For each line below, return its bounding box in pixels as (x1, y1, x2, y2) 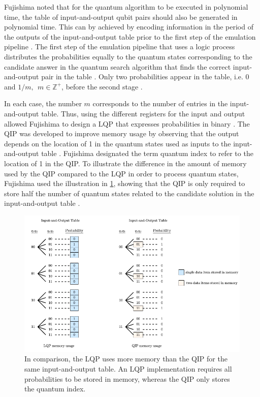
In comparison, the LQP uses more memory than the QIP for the (24, 353, 227, 364)
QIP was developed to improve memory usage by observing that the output (4, 128, 239, 139)
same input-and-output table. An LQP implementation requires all (24, 363, 232, 374)
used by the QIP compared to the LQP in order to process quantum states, (4, 168, 239, 178)
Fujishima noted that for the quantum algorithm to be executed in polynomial (4, 2, 248, 12)
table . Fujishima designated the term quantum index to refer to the (41, 148, 253, 159)
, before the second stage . (61, 81, 143, 91)
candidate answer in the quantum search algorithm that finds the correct (4, 61, 231, 72)
